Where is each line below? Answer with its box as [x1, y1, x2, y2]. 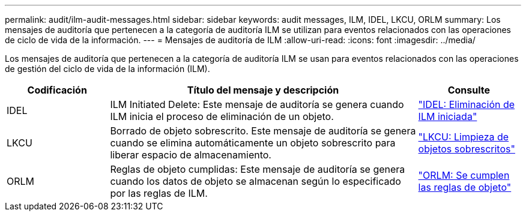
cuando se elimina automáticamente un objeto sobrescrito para [110, 137, 396, 149]
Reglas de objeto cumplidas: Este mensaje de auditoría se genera [110, 163, 405, 175]
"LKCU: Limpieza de [418, 131, 509, 143]
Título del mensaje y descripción [187, 84, 339, 96]
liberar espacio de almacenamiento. [110, 149, 271, 161]
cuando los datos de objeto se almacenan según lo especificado [110, 175, 401, 187]
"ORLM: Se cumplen [418, 169, 510, 181]
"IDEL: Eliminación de [418, 98, 515, 110]
